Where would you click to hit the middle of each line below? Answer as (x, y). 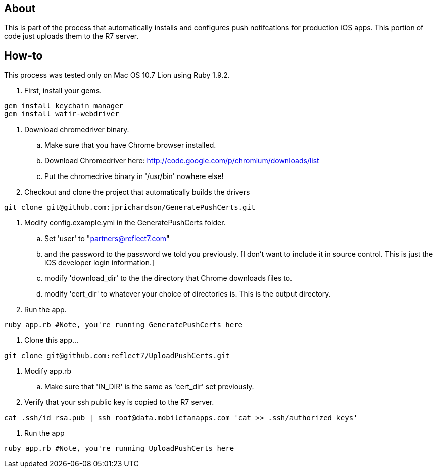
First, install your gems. (63, 91)
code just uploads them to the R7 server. (71, 36)
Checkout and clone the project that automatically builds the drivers (137, 192)
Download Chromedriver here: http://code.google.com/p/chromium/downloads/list (182, 161)
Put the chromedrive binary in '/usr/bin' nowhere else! (134, 176)
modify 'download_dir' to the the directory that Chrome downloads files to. (168, 278)
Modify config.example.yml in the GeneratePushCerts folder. (125, 223)
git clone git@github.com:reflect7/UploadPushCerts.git (117, 356)
